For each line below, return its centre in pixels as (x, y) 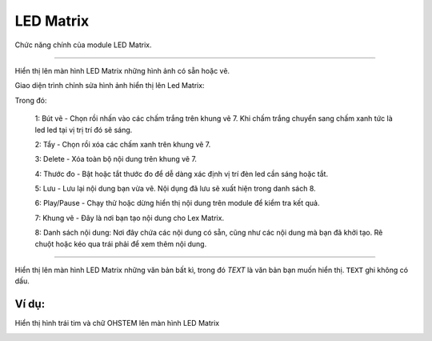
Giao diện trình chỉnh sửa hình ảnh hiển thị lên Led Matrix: (110, 86)
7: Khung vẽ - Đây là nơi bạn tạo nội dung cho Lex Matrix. (129, 218)
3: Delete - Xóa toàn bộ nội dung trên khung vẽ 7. (116, 159)
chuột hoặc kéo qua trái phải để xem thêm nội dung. (121, 243)
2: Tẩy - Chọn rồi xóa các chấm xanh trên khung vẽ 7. (123, 144)
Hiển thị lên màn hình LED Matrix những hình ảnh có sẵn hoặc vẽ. (122, 70)
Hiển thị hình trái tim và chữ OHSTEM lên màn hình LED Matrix (117, 323)
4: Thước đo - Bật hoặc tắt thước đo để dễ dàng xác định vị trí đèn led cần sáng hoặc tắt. (181, 174)
